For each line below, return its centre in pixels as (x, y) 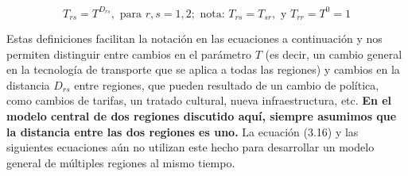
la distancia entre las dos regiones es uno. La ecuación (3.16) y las (183, 131)
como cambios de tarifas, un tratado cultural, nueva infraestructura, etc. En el (199, 100)
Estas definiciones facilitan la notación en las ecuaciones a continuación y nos (194, 38)
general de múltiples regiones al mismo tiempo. (121, 162)
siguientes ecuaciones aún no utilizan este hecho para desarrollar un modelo (190, 147)
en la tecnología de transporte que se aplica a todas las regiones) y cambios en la (203, 69)
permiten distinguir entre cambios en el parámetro (129, 54)
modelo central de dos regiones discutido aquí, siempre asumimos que (202, 115)
